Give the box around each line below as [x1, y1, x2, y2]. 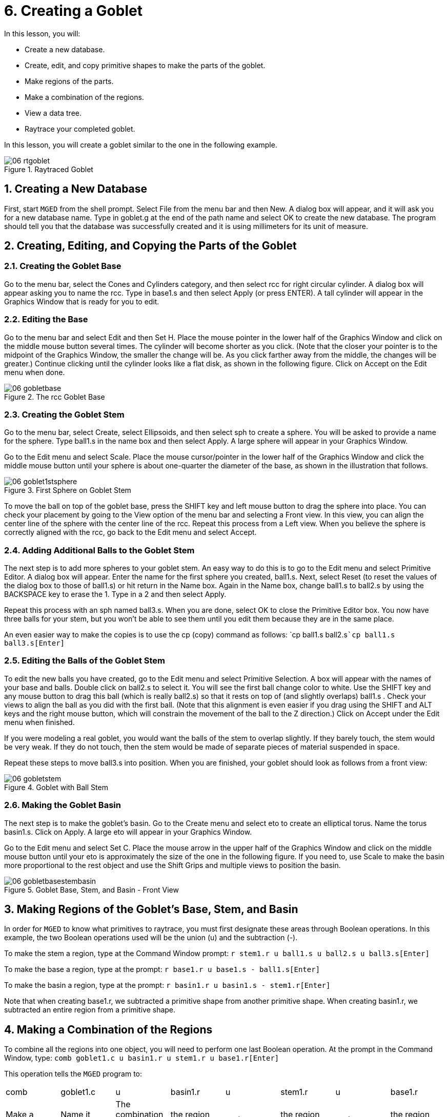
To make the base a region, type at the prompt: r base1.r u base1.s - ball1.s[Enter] [4, 965, 320, 974]
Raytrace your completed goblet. [25, 124, 135, 133]
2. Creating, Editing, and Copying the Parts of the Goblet [4, 239, 297, 253]
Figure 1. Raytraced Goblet [4, 164, 93, 174]
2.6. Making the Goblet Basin [4, 800, 121, 811]
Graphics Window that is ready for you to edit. [4, 297, 159, 306]
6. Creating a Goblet [4, 2, 142, 19]
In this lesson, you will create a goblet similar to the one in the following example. [4, 140, 277, 149]
